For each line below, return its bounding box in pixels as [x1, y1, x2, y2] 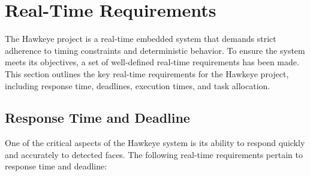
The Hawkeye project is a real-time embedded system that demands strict [5, 32, 276, 45]
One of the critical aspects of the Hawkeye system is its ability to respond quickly [5, 136, 305, 149]
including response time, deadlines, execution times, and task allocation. [5, 79, 270, 92]
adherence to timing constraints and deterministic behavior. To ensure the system [5, 44, 305, 56]
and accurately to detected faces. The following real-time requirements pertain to [5, 148, 303, 160]
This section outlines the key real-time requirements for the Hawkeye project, [5, 67, 289, 80]
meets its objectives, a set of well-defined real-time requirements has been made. [5, 56, 299, 68]
